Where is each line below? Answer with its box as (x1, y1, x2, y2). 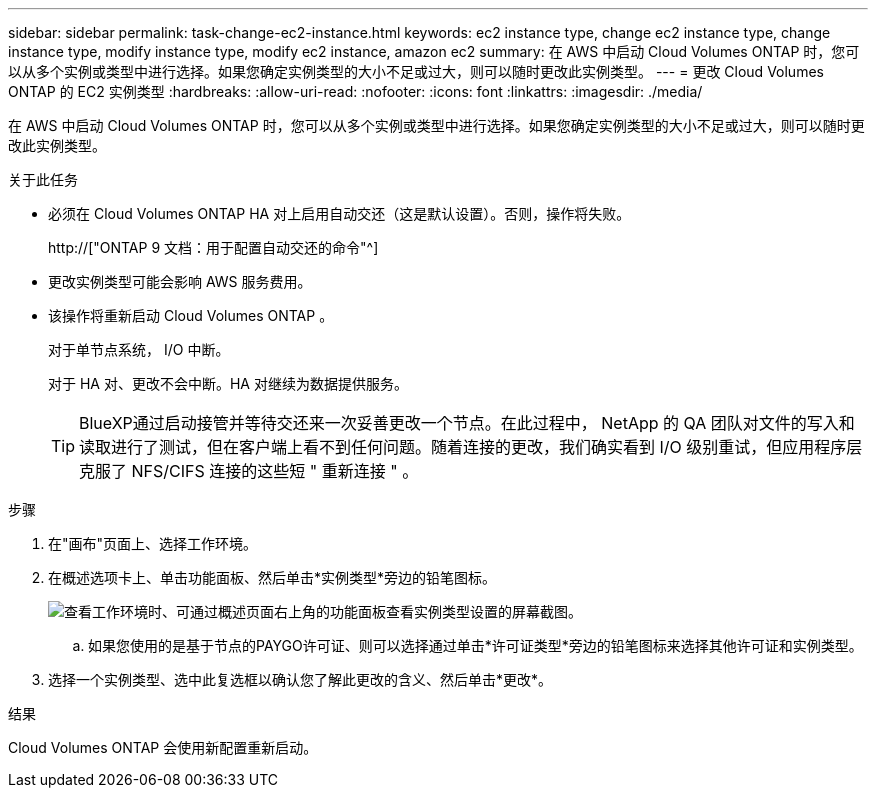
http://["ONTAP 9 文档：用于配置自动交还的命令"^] (48, 239, 379, 256)
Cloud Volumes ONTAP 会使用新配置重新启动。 (8, 739, 318, 756)
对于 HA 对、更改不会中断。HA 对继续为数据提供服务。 (48, 375, 408, 392)
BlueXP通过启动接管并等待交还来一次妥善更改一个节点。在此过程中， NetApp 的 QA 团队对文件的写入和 (79, 413, 855, 433)
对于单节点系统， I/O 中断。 (48, 341, 230, 358)
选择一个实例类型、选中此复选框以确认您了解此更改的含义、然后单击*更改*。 (48, 671, 553, 688)
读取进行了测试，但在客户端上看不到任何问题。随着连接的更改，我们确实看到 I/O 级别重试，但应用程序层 (79, 437, 863, 457)
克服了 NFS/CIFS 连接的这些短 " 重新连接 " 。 (79, 461, 419, 481)
